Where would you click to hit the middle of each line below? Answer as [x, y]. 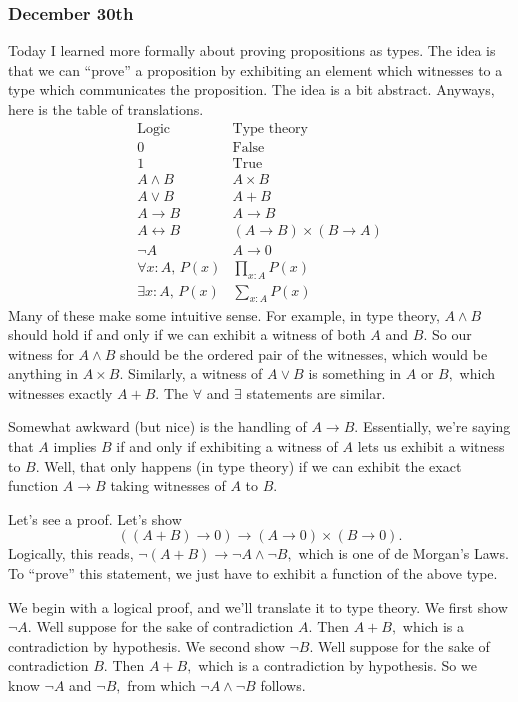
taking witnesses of [168, 485]
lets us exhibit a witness [431, 446]
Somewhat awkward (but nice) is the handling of [157, 426]
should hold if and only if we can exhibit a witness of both [187, 334]
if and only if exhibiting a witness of [227, 446]
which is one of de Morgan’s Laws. [403, 553]
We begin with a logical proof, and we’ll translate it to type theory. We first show [258, 606]
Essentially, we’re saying [436, 426]
